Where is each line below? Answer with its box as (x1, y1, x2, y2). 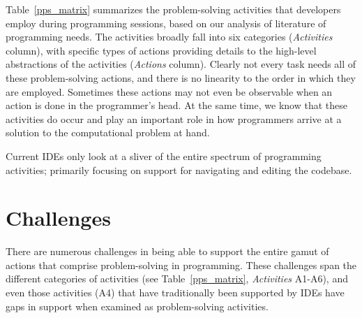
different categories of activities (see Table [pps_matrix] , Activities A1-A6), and (6, 271, 348, 286)
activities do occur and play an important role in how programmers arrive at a (6, 111, 342, 126)
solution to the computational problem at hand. (6, 125, 210, 140)
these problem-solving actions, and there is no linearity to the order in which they (6, 70, 356, 85)
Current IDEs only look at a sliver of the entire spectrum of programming (6, 148, 322, 163)
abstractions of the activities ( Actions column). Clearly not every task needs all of (6, 57, 356, 71)
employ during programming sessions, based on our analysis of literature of (6, 15, 326, 30)
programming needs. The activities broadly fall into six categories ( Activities (6, 29, 333, 44)
